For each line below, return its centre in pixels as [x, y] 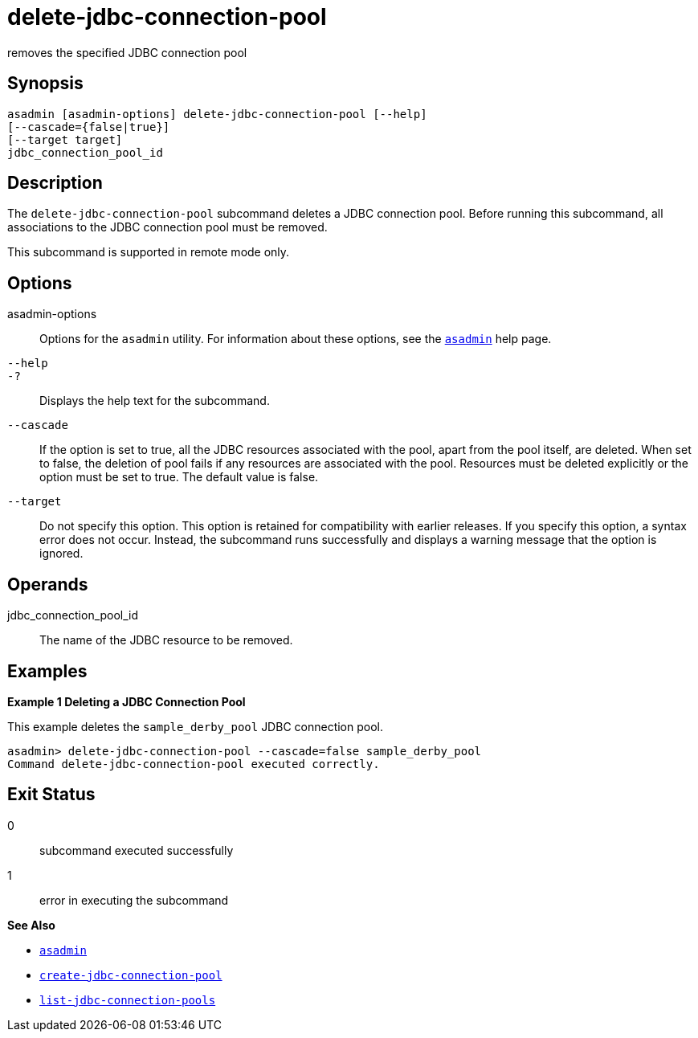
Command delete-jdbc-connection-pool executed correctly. [194, 764]
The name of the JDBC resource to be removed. [166, 640]
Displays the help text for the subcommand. [155, 401]
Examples [47, 671]
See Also [31, 925]
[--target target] [65, 139]
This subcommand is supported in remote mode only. [149, 252]
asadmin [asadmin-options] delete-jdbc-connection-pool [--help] [217, 114]
